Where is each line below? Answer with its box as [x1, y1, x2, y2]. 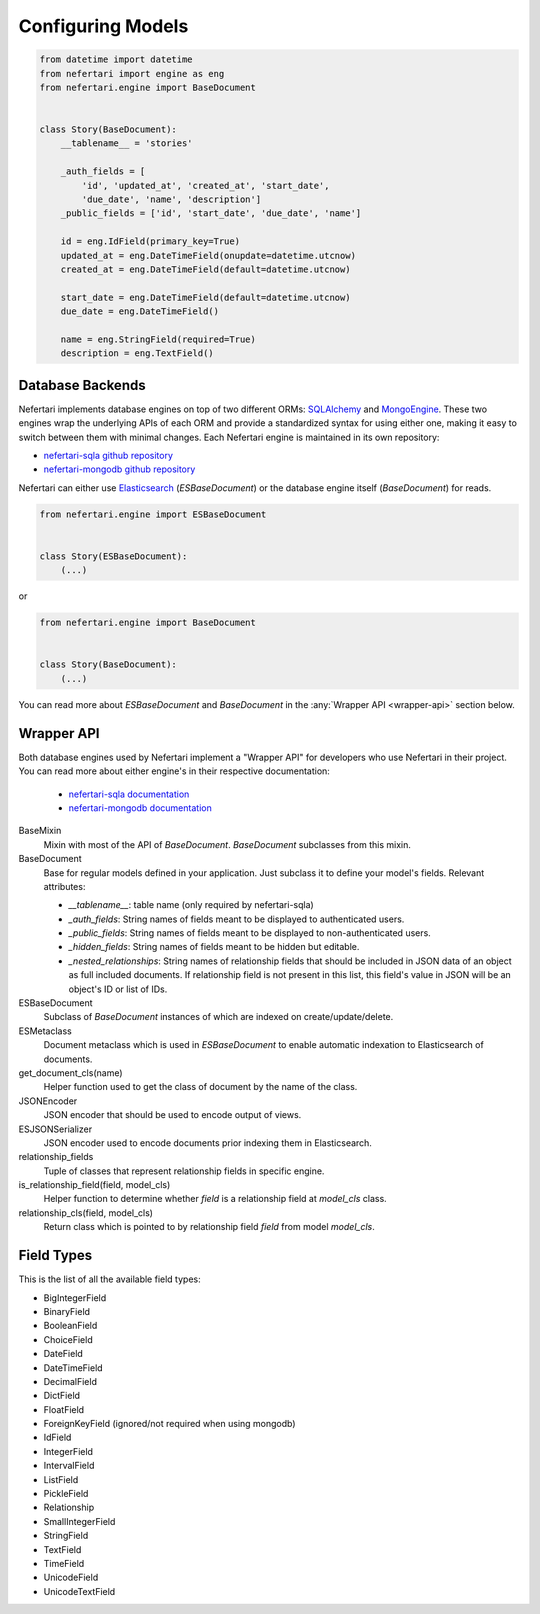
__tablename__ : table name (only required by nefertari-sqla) [68, 899, 314, 911]
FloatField [43, 1403, 85, 1415]
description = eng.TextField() [60, 348, 214, 359]
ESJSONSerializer [18, 1123, 93, 1135]
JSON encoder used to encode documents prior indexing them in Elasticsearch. [43, 1136, 372, 1149]
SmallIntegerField [43, 1515, 116, 1527]
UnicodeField [43, 1571, 99, 1584]
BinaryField [43, 1305, 90, 1317]
